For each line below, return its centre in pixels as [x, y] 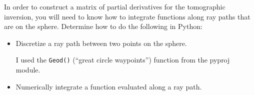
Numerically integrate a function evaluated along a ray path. [109, 86]
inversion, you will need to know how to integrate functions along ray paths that [127, 16]
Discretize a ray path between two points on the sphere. [101, 43]
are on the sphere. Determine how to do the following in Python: [103, 26]
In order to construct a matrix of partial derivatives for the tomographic [115, 6]
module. [28, 70]
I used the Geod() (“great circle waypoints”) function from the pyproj [123, 60]
